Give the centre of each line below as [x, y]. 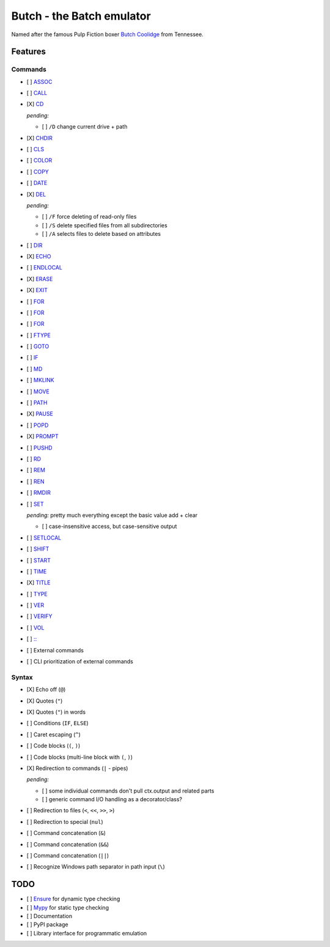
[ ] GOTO [38, 347]
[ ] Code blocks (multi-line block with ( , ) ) [80, 757]
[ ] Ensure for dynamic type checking [73, 899]
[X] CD [35, 104]
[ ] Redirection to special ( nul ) [65, 821]
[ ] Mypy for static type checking [68, 907]
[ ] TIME [37, 571]
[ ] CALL [37, 93]
